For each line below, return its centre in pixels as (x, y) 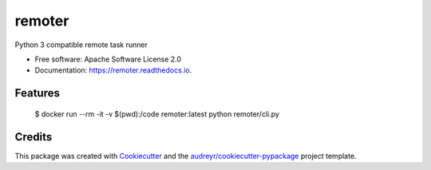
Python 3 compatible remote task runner (81, 45)
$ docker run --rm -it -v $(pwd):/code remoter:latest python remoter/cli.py (157, 114)
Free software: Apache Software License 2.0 (108, 59)
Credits (34, 137)
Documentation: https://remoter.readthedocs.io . (113, 70)
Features (37, 93)
